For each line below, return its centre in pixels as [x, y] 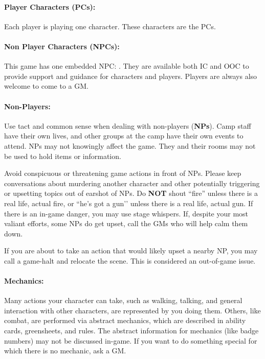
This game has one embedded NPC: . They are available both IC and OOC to [127, 66]
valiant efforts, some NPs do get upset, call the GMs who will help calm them [126, 223]
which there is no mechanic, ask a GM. [65, 351]
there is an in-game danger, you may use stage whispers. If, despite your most [126, 213]
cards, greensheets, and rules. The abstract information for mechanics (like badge [131, 331]
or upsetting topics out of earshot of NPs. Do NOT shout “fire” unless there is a [131, 193]
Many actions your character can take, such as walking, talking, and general [123, 300]
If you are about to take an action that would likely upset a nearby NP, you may [131, 251]
